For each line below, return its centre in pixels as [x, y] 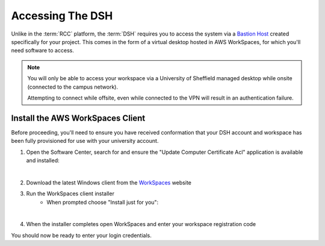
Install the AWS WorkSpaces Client [78, 118]
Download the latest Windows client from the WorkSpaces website [109, 182]
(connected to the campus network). [73, 87]
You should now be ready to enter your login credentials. [81, 235]
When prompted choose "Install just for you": [103, 202]
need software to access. [43, 51]
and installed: [43, 160]
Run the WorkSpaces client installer [70, 194]
